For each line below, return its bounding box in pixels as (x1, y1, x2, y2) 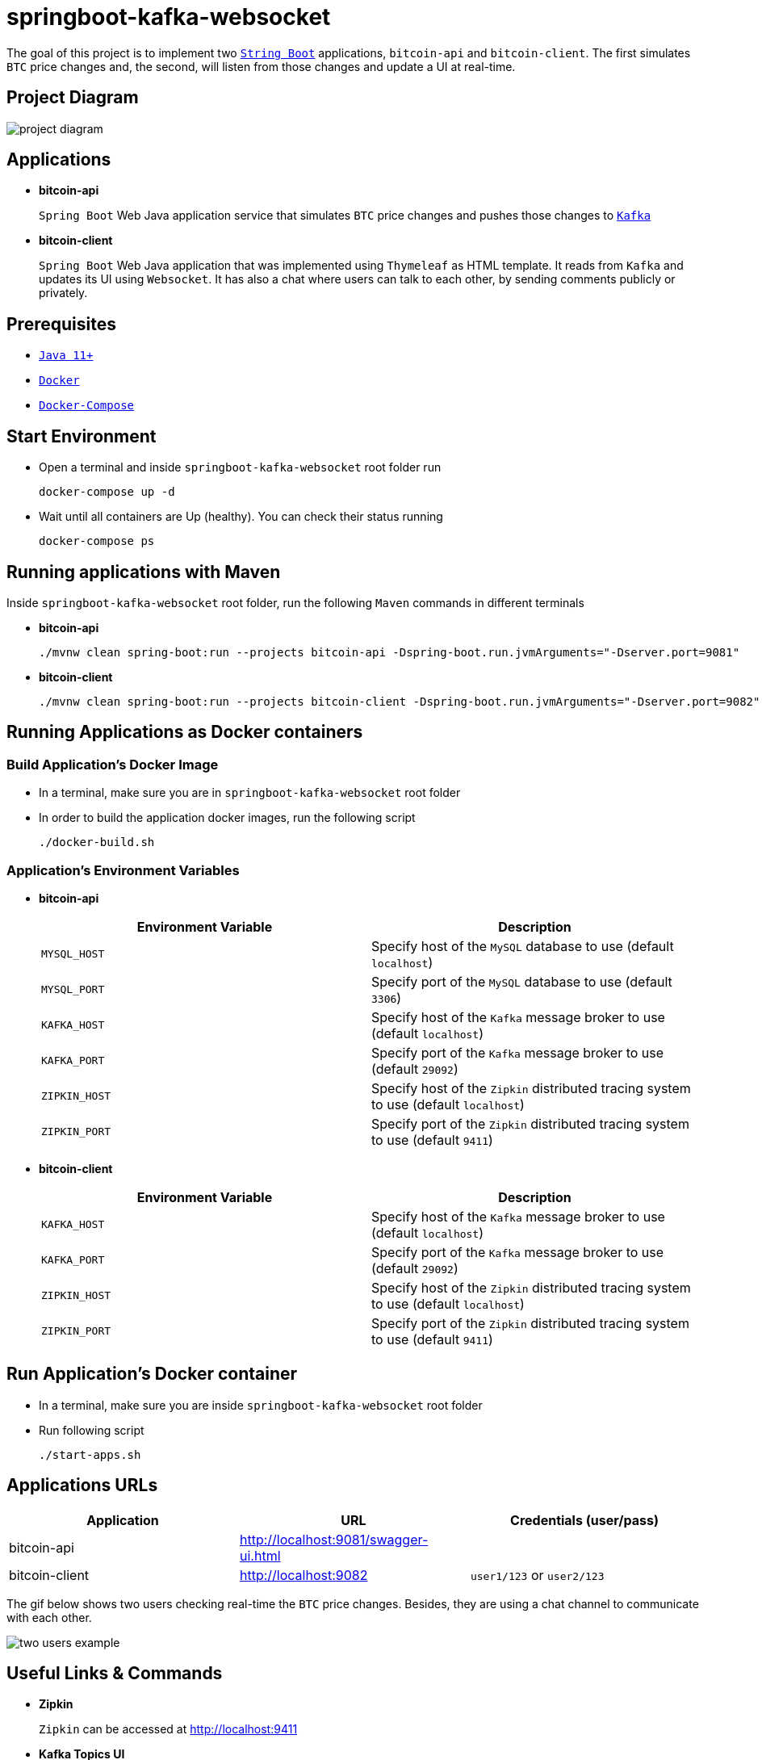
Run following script (39, 1423, 144, 1437)
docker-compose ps (39, 534, 155, 548)
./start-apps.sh (39, 1448, 141, 1461)
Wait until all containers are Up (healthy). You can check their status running (39, 509, 443, 524)
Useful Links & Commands (6, 1663, 223, 1684)
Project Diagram (6, 87, 139, 108)
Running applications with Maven (6, 561, 281, 582)
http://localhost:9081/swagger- (239, 1531, 429, 1548)
